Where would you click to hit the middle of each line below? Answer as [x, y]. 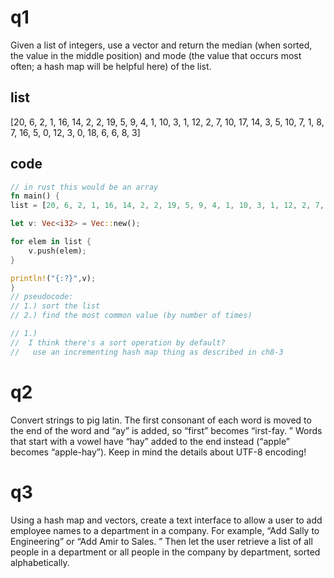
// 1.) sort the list [55, 306]
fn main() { [35, 196]
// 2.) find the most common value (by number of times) [131, 316]
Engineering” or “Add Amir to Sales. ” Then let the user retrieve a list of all [161, 541]
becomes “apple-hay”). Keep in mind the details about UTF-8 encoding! [158, 452]
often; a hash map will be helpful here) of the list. [111, 66]
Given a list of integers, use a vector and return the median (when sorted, [161, 45]
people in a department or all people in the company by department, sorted [165, 552]
